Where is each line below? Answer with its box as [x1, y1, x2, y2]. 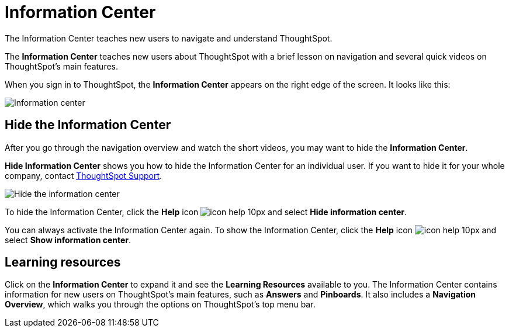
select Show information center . [5, 234, 131, 245]
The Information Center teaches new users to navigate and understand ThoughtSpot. [5, 33, 333, 43]
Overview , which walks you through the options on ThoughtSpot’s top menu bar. [5, 299, 316, 310]
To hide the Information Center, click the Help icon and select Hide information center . [5, 206, 407, 217]
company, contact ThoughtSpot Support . [5, 170, 162, 181]
